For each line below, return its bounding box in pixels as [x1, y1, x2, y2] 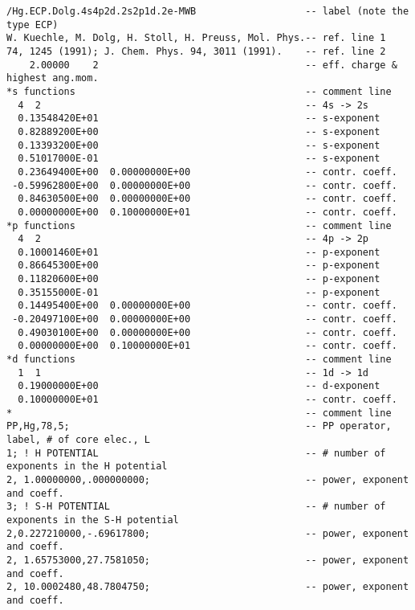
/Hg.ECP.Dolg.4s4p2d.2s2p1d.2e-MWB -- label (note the [6, 6, 409, 17]
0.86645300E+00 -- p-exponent [18, 260, 380, 272]
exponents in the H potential [6, 461, 168, 473]
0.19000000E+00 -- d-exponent [18, 380, 380, 392]
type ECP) [6, 18, 59, 31]
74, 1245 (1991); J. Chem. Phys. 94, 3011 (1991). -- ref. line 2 [6, 45, 386, 57]
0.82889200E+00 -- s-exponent [18, 125, 380, 137]
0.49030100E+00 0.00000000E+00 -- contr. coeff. [18, 326, 397, 338]
